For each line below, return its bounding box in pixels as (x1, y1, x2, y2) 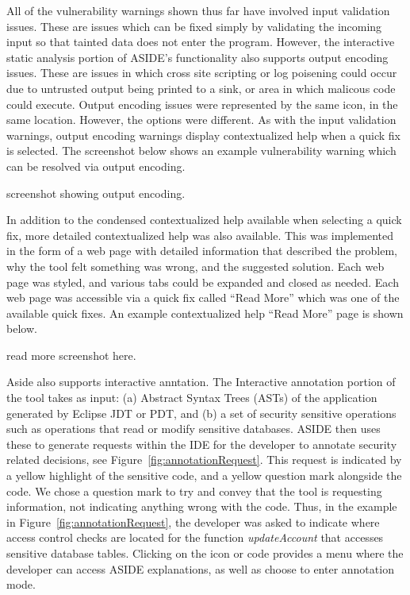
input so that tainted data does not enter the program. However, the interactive (6, 33, 395, 50)
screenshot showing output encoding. (6, 184, 186, 201)
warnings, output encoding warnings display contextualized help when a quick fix (6, 126, 400, 143)
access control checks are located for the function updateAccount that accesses (6, 529, 384, 546)
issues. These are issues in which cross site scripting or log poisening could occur (6, 64, 397, 81)
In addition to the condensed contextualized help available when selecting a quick (6, 211, 402, 228)
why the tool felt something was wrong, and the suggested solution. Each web (6, 257, 385, 274)
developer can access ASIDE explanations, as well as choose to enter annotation (6, 560, 394, 577)
